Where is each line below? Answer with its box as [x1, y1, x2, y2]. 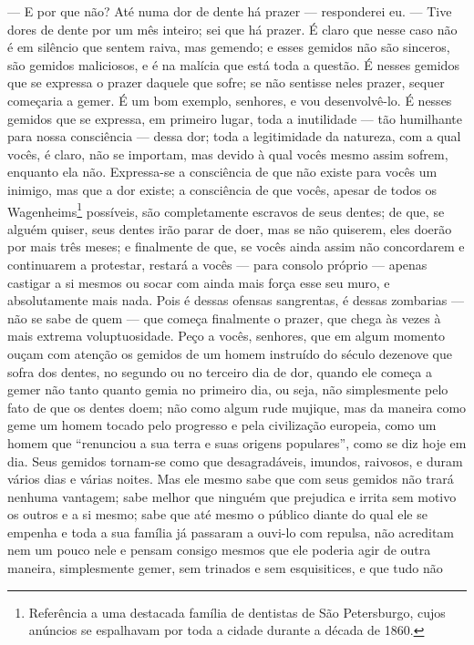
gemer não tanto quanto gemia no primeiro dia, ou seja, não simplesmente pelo [7, 380, 448, 399]
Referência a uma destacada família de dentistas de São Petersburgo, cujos [28, 602, 446, 621]
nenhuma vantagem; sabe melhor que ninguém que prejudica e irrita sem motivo [7, 486, 457, 506]
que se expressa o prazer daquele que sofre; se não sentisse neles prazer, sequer [7, 73, 445, 92]
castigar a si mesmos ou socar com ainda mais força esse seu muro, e [7, 272, 390, 292]
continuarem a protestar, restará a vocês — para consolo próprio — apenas [7, 254, 428, 273]
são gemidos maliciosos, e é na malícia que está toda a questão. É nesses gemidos [7, 55, 459, 74]
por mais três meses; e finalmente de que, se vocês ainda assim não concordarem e [7, 237, 465, 256]
